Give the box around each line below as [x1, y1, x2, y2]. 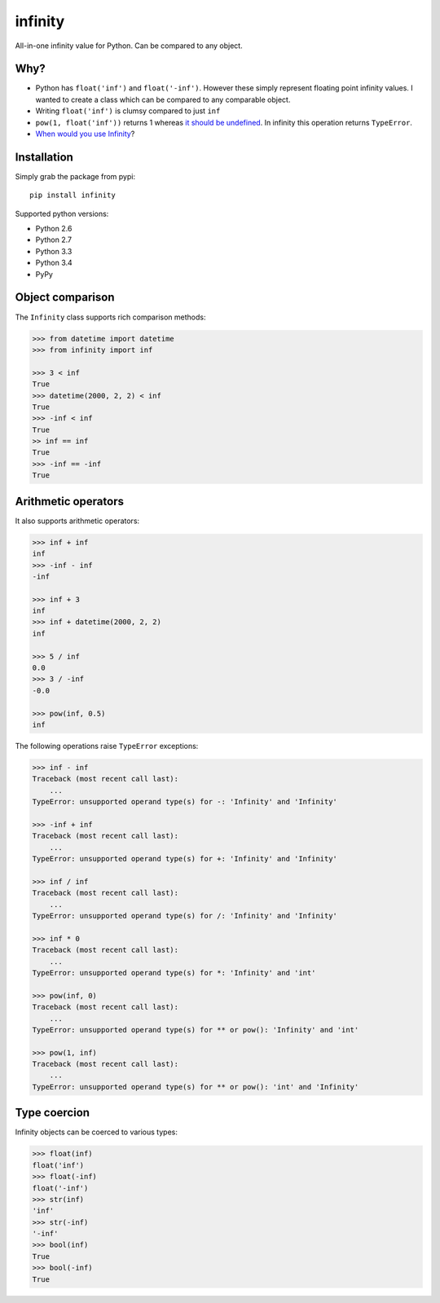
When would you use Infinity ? [35, 129, 135, 139]
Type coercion [15, 1106, 90, 1120]
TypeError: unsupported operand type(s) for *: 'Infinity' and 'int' [32, 968, 316, 977]
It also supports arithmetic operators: [15, 516, 140, 526]
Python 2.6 [35, 224, 73, 234]
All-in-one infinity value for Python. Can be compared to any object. [15, 41, 244, 51]
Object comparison [15, 290, 115, 305]
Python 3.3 [35, 246, 73, 256]
